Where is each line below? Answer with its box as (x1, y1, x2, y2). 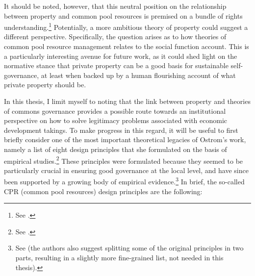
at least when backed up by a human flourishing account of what (41, 70, 236, 80)
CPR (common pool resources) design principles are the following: (4, 186, 203, 196)
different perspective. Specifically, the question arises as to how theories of (4, 31, 227, 42)
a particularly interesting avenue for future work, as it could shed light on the (4, 50, 237, 61)
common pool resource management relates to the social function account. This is (4, 41, 249, 51)
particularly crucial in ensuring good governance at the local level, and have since (4, 165, 249, 175)
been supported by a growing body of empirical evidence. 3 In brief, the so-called (4, 175, 245, 187)
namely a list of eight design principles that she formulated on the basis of (4, 144, 227, 154)
